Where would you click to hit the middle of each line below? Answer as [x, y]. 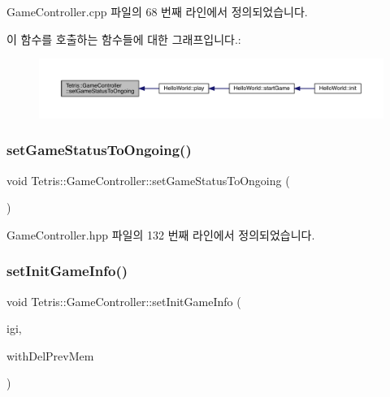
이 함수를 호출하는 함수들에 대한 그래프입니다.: [124, 39]
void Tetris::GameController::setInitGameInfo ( [124, 301]
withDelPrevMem [50, 355]
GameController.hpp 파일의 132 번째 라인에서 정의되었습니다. [161, 234]
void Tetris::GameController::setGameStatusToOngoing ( [148, 180]
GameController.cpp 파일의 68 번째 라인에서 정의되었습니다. [157, 11]
